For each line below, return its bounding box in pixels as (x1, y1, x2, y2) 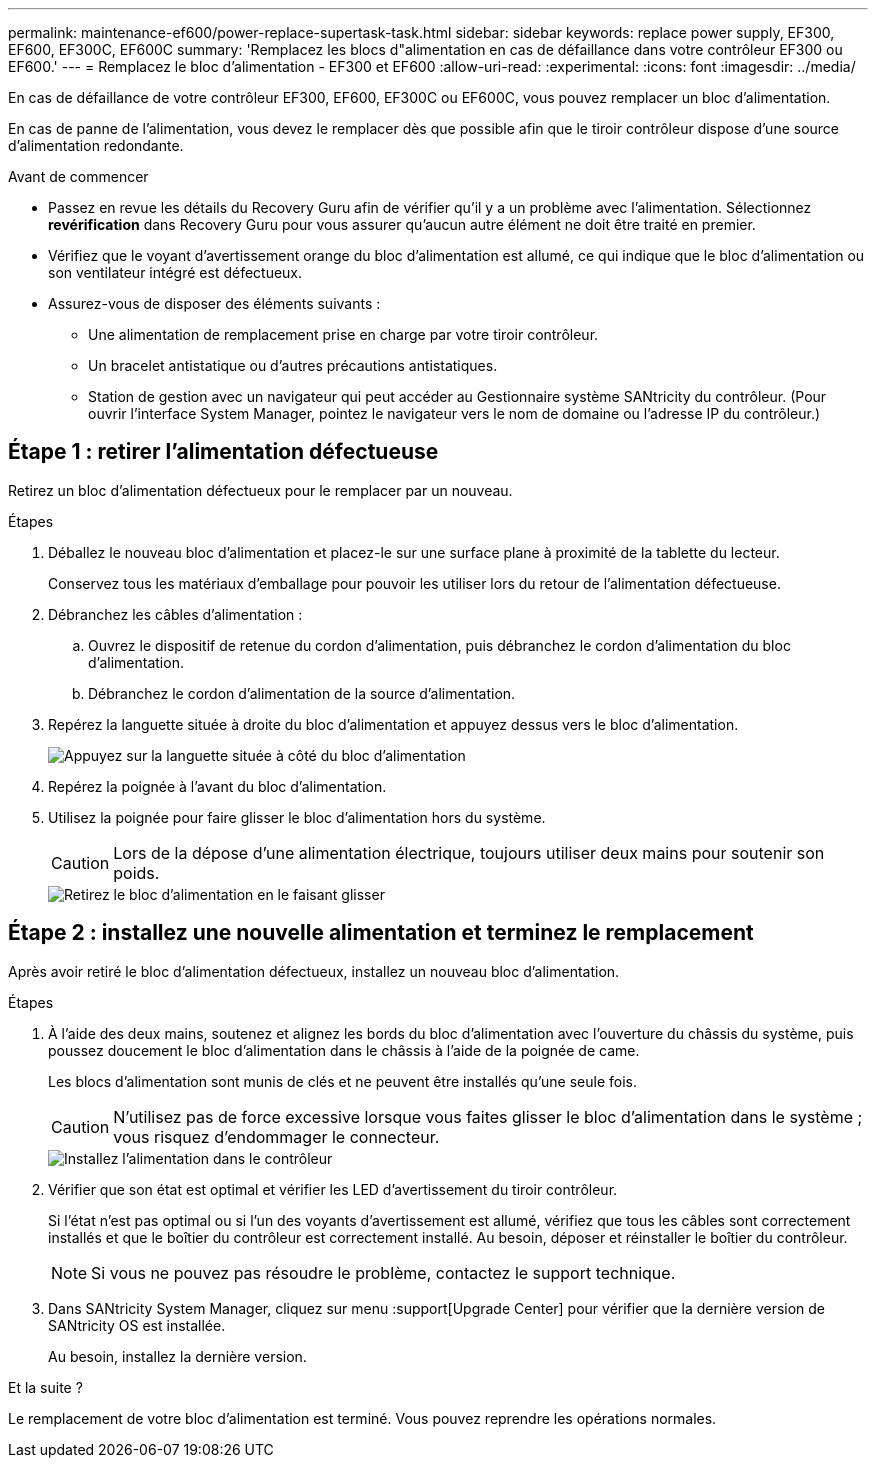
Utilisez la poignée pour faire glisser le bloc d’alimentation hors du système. (48, 808, 546, 826)
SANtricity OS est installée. (48, 1316, 226, 1334)
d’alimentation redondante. (8, 137, 184, 154)
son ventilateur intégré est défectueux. (48, 264, 303, 281)
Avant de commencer (8, 168, 149, 185)
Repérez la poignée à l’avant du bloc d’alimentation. (48, 777, 387, 795)
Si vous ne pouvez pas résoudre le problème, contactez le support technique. (91, 1262, 676, 1283)
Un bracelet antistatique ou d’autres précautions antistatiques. (88, 357, 498, 374)
